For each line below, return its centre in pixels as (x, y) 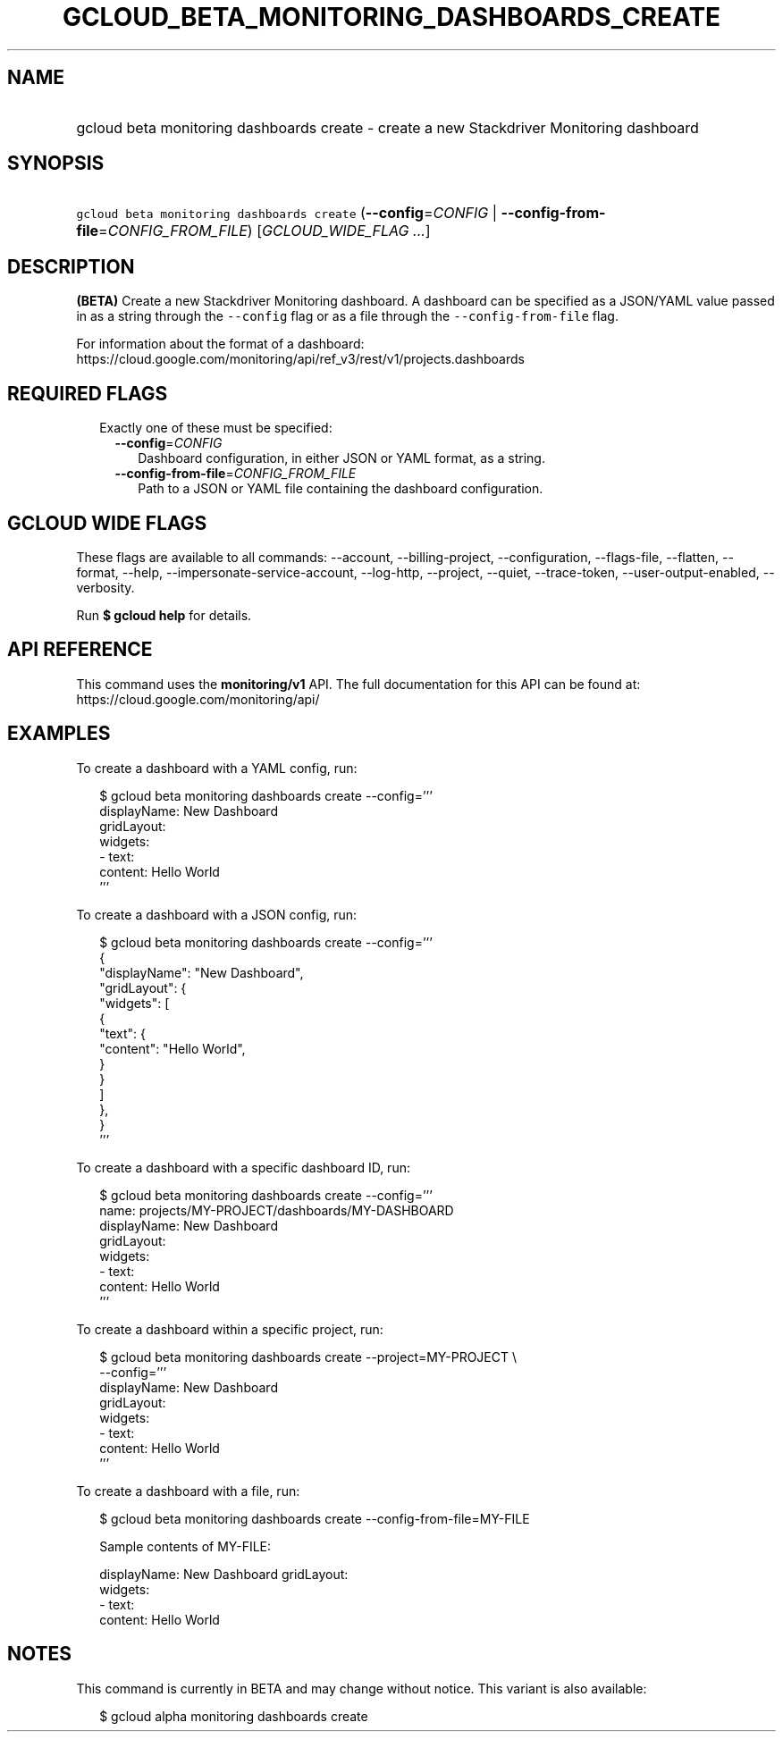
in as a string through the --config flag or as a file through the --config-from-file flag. (347, 316)
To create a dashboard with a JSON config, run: (217, 914)
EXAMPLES (59, 734)
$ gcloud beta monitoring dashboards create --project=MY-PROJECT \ (308, 1357)
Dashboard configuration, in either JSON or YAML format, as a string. (341, 458)
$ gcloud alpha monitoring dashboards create (234, 1716)
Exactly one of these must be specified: (216, 428)
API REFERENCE (80, 650)
